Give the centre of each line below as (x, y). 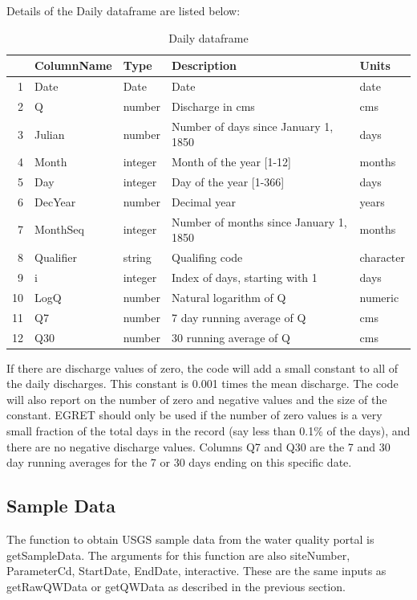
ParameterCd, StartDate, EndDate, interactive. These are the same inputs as (196, 571)
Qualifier (56, 257)
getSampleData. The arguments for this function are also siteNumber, (178, 555)
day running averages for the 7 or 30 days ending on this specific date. (179, 462)
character (382, 257)
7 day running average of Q (239, 317)
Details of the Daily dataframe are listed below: (123, 10)
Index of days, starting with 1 (245, 277)
